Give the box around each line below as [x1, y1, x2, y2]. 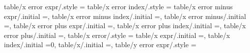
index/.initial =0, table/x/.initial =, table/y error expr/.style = [4, 39, 196, 50]
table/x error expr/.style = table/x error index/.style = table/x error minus [4, 1, 233, 11]
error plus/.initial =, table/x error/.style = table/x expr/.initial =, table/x [4, 30, 230, 40]
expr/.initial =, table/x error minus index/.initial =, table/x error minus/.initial [4, 11, 246, 21]
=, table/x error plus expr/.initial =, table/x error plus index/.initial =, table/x [4, 20, 246, 31]
